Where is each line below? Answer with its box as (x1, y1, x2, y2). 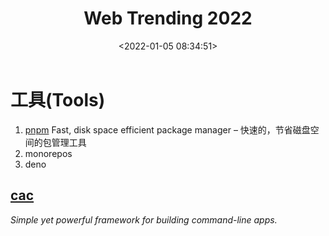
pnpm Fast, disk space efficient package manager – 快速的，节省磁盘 (24, 123, 311, 136)
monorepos (24, 147, 73, 159)
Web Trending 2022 (83, 7, 253, 30)
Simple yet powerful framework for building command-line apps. (10, 213, 278, 226)
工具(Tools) (10, 88, 106, 111)
